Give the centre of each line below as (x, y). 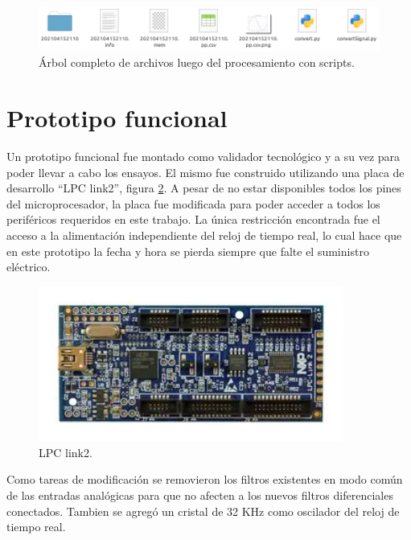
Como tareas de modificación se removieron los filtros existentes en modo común (205, 479)
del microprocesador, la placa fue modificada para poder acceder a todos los (193, 203)
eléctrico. (29, 267)
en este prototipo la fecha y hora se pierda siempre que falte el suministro (188, 251)
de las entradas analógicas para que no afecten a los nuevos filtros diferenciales (200, 495)
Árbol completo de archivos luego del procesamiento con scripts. (197, 62)
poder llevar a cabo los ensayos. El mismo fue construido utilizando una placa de (205, 172)
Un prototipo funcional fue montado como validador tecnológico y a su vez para (203, 156)
